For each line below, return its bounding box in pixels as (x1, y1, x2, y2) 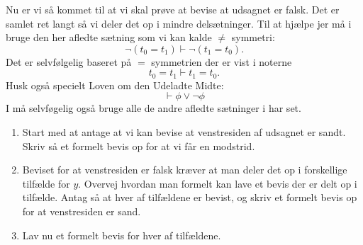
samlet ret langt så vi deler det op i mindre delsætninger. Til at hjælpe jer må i (6, 16, 352, 30)
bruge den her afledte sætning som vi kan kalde (6, 30, 212, 45)
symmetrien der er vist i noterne (151, 54, 292, 69)
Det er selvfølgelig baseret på (6, 54, 132, 69)
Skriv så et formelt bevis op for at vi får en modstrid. (22, 138, 255, 153)
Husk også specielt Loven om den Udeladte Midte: (6, 77, 224, 92)
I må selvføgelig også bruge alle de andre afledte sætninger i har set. (6, 101, 301, 115)
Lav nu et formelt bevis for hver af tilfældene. (22, 227, 221, 242)
